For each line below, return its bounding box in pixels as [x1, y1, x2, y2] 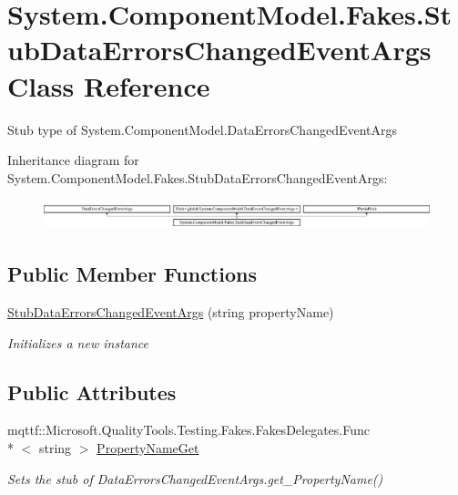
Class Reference [7, 67, 210, 104]
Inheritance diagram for [7, 150, 139, 170]
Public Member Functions [7, 260, 257, 288]
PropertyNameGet [97, 438, 199, 458]
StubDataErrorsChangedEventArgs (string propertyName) [7, 303, 334, 322]
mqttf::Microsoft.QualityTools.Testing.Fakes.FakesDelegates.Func [7, 420, 370, 439]
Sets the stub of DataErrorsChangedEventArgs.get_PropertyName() [7, 469, 383, 488]
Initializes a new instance [7, 333, 148, 352]
